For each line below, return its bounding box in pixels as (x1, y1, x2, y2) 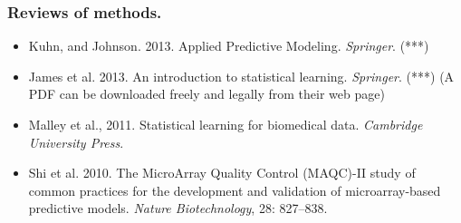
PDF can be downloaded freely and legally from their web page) (28, 84, 385, 103)
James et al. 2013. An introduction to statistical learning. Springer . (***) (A (28, 66, 455, 85)
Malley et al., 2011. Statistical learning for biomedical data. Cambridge (28, 115, 423, 133)
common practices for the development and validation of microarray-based (28, 180, 441, 199)
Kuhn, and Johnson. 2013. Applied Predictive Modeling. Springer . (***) (28, 36, 429, 55)
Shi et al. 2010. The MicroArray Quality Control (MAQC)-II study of (28, 163, 416, 182)
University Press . (28, 132, 124, 151)
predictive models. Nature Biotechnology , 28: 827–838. (28, 199, 328, 218)
